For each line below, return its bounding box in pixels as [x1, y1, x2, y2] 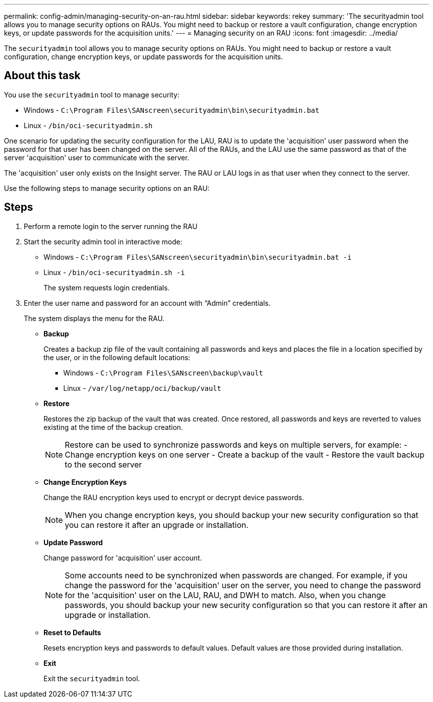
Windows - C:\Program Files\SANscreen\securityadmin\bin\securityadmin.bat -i [43, 252, 352, 261]
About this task [4, 69, 81, 82]
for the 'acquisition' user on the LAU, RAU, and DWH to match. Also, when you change [65, 590, 386, 600]
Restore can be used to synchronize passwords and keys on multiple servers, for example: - [65, 439, 408, 450]
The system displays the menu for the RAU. [24, 314, 165, 323]
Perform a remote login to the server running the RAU [24, 222, 198, 231]
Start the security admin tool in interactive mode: [24, 237, 182, 246]
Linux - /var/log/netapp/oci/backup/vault [63, 383, 221, 392]
